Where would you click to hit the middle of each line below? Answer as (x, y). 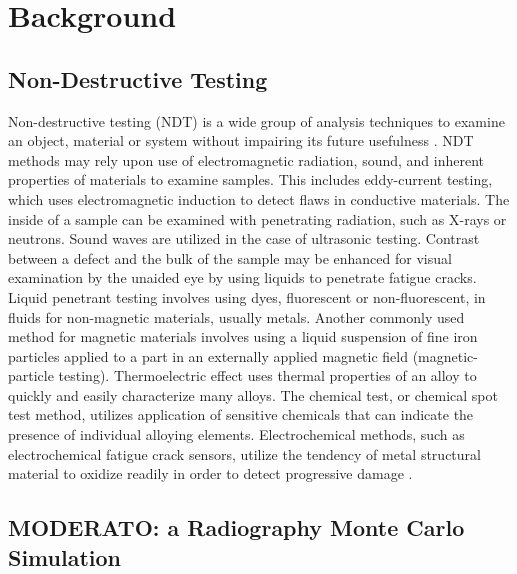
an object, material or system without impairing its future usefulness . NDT (241, 140)
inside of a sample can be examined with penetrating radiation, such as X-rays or (257, 218)
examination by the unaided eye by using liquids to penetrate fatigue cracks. (242, 277)
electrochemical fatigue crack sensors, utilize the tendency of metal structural (244, 453)
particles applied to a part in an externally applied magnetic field (208, 355)
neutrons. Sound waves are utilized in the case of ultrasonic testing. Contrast (244, 238)
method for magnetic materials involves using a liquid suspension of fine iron (243, 336)
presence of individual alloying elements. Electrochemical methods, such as (236, 434)
